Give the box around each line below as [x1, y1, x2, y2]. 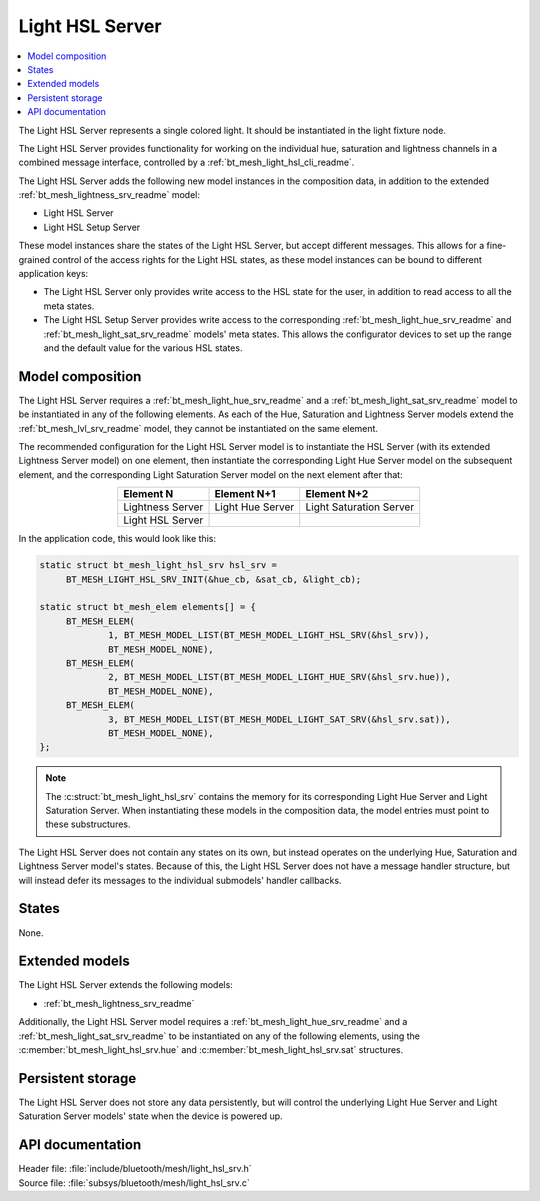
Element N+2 [305, 487, 369, 501]
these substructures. [45, 818, 131, 830]
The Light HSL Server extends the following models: [18, 979, 234, 991]
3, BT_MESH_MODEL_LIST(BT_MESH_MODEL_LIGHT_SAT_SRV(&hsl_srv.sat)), [108, 713, 452, 725]
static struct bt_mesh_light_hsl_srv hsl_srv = [39, 560, 277, 571]
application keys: [18, 268, 89, 280]
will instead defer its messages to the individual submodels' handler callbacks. [18, 874, 342, 886]
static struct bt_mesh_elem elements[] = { [39, 601, 257, 613]
